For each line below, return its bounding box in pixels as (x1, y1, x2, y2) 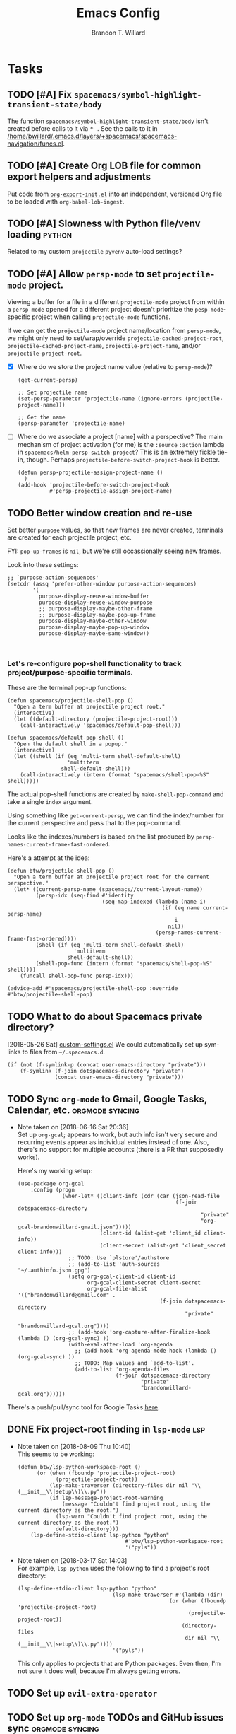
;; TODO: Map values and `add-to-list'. (74, 1360, 195, 1367)
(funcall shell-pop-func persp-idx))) (20, 972, 134, 980)
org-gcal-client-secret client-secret (87, 1279, 201, 1286)
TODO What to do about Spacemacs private (7, 1010, 203, 1023)
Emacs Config (76, 5, 161, 21)
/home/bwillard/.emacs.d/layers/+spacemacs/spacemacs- (7, 132, 178, 140)
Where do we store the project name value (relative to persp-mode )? (17, 363, 213, 371)
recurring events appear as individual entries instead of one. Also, (17, 1138, 209, 1146)
